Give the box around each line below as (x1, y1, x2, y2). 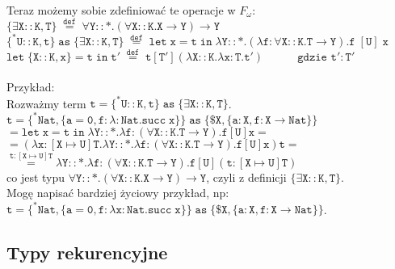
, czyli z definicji (206, 168, 287, 185)
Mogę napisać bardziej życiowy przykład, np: (6, 184, 229, 201)
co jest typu (6, 168, 65, 185)
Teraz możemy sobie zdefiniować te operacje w (6, 2, 236, 18)
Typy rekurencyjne (6, 240, 168, 265)
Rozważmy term (6, 95, 86, 111)
